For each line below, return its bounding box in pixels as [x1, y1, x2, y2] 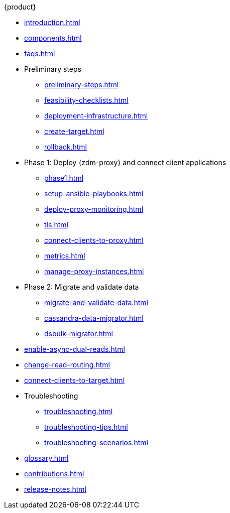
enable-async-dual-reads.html [24, 345, 125, 353]
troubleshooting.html [44, 407, 113, 416]
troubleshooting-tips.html [44, 423, 128, 431]
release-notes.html [24, 485, 86, 493]
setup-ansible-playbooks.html [44, 189, 144, 198]
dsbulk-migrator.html [44, 329, 113, 338]
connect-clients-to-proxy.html [44, 236, 144, 244]
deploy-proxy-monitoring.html [44, 205, 144, 213]
